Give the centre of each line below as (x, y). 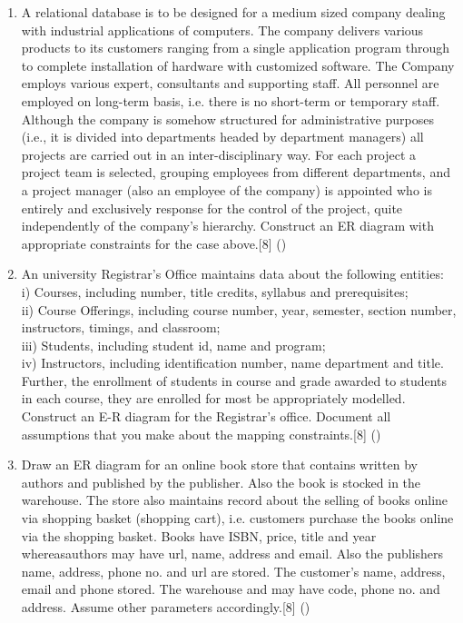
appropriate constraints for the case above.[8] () (154, 243)
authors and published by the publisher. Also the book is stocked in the (221, 482)
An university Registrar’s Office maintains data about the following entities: (232, 274)
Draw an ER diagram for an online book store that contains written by (219, 465)
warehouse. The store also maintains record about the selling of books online (235, 500)
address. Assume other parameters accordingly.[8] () (166, 607)
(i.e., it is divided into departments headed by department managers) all (222, 137)
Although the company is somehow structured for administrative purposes (227, 119)
